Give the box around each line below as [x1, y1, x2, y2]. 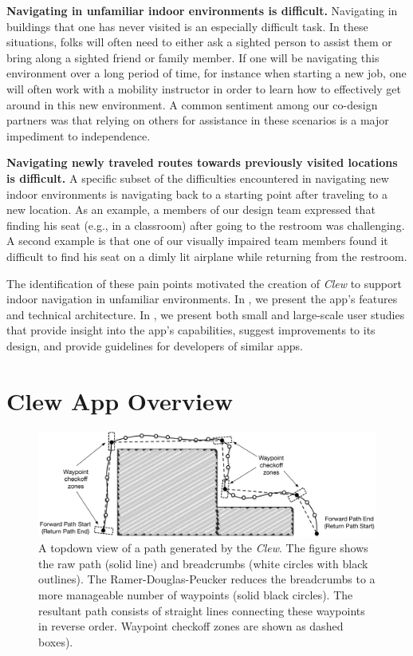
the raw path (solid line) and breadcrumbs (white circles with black [38, 555, 368, 571]
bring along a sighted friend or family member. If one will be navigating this [6, 49, 380, 65]
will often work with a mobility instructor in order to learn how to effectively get [6, 80, 401, 97]
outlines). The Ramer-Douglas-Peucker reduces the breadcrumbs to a [38, 571, 376, 587]
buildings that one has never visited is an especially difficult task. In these [6, 18, 368, 34]
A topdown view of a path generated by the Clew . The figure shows [38, 539, 368, 556]
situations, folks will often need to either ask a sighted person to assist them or [6, 34, 392, 50]
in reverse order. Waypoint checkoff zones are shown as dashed [38, 618, 344, 634]
